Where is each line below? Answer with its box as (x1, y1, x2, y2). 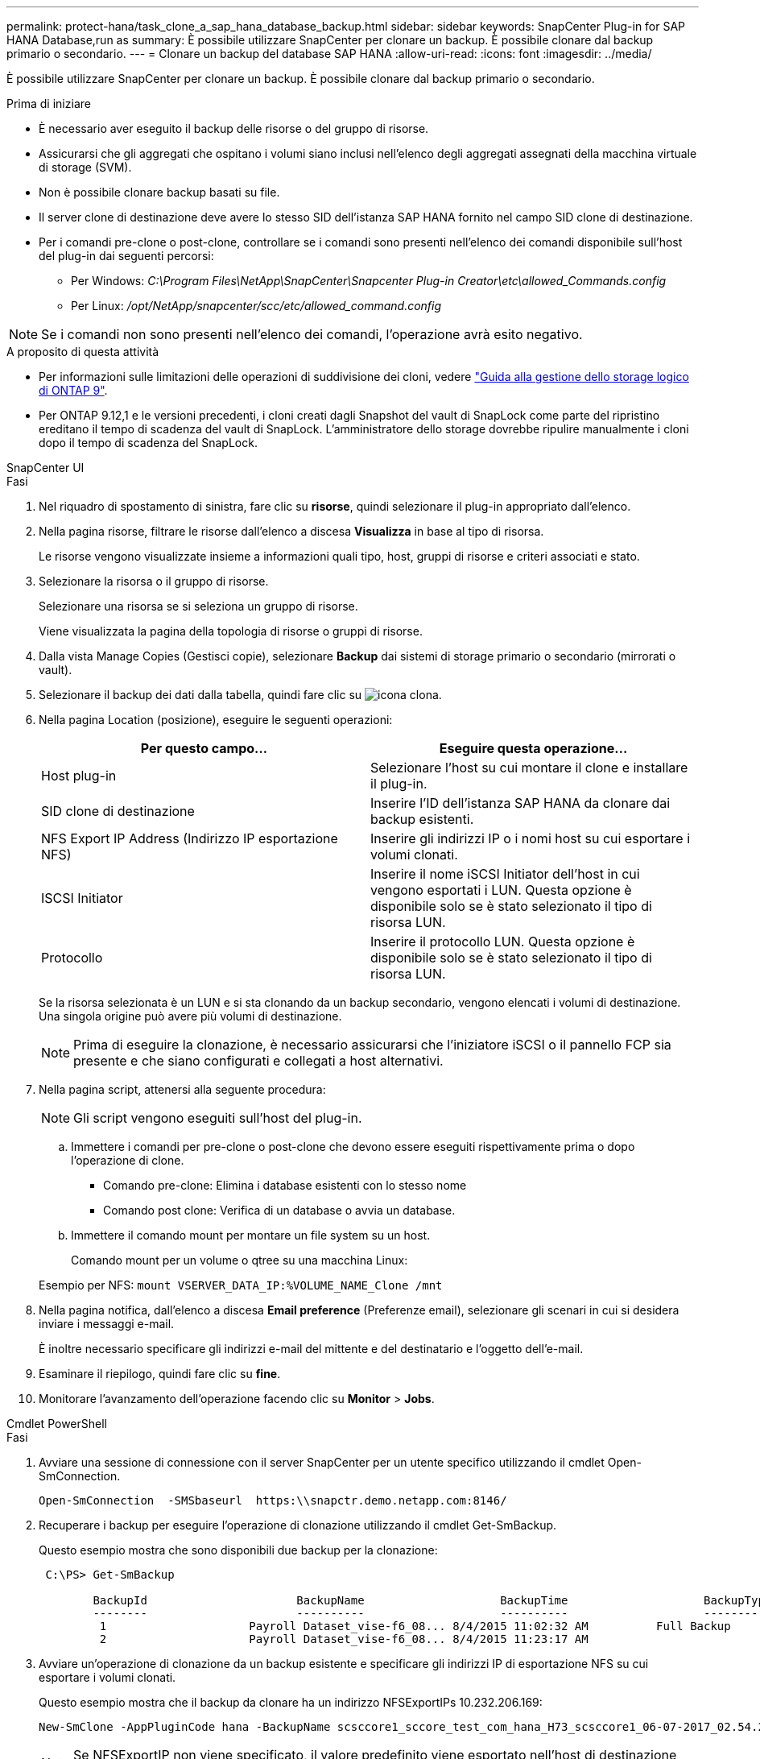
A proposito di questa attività (6, 345, 159, 358)
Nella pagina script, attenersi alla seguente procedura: (39, 1082, 326, 1096)
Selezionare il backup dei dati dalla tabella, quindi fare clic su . (39, 688, 442, 702)
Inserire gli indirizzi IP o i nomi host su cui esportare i (370, 830, 691, 846)
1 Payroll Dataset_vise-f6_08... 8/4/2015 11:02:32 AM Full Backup (99, 1620, 731, 1633)
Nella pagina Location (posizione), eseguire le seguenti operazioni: (39, 713, 393, 726)
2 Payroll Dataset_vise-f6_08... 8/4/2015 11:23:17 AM (99, 1633, 589, 1645)
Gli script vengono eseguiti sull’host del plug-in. (73, 1110, 362, 1126)
